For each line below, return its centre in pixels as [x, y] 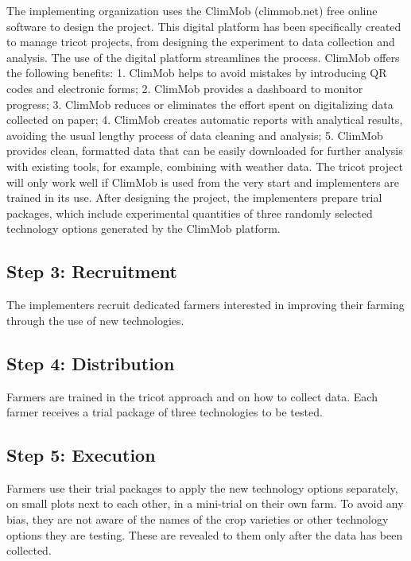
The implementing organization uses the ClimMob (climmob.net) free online [192, 10]
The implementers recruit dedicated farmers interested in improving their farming [205, 305]
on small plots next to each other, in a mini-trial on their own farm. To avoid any [205, 503]
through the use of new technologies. [95, 320]
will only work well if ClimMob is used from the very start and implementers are [203, 182]
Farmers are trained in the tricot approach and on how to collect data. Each [192, 396]
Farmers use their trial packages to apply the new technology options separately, [202, 487]
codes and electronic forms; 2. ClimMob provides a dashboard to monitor [185, 88]
